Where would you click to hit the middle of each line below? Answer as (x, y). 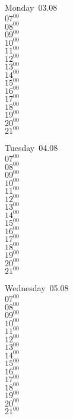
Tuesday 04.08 (31, 148)
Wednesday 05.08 (37, 288)
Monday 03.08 (31, 7)
